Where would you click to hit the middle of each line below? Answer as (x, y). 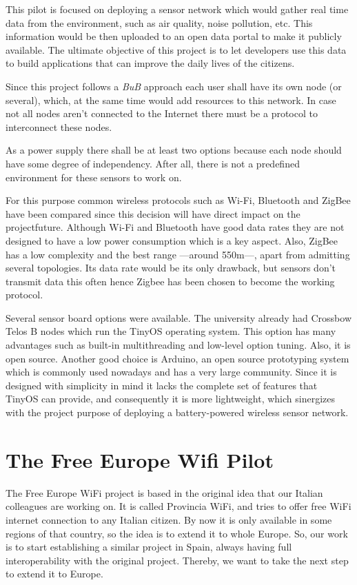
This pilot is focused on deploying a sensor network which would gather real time (177, 9)
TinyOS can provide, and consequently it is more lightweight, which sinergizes (170, 399)
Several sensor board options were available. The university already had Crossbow (179, 317)
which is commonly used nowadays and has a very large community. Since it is (171, 372)
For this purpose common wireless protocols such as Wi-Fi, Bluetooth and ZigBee (178, 200)
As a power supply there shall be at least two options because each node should (174, 150)
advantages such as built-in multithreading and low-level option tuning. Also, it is (178, 345)
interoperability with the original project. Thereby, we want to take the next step (177, 560)
